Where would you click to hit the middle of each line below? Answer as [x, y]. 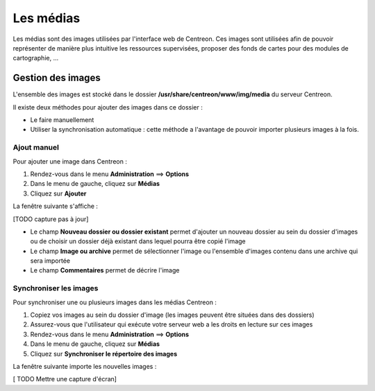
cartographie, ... [36, 58]
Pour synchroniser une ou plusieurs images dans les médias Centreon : [115, 302]
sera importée [50, 261]
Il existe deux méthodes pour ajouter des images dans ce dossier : [108, 107]
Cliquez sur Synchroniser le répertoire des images [104, 354]
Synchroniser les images [56, 288]
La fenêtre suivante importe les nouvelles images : [85, 366]
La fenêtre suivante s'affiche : [56, 206]
